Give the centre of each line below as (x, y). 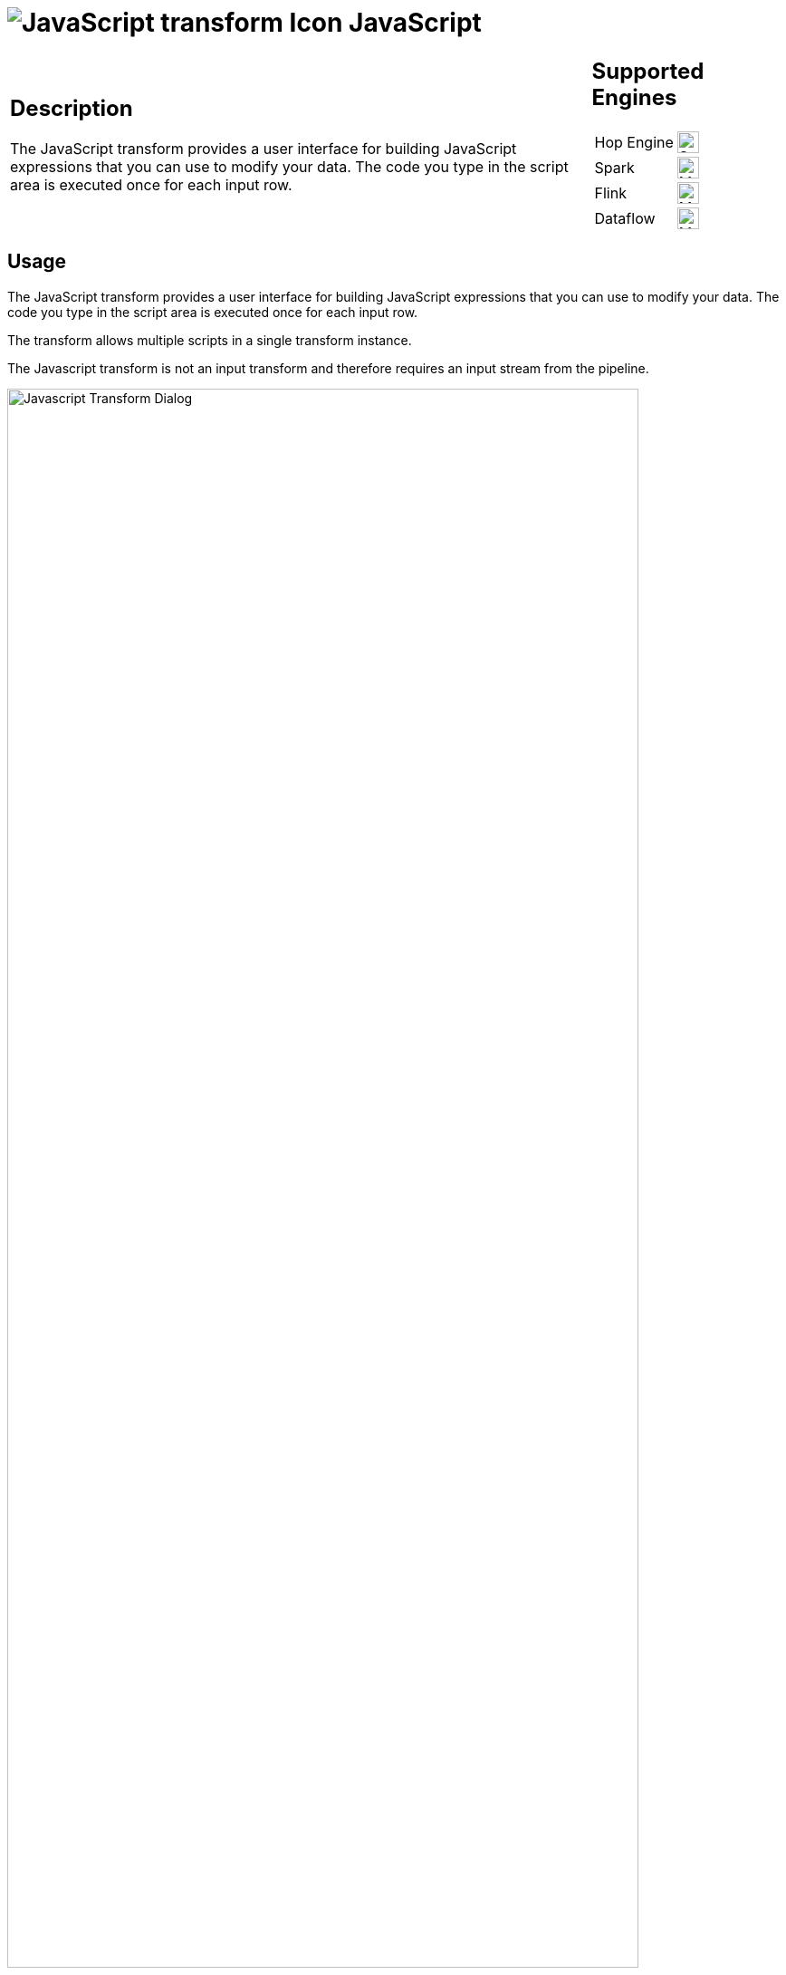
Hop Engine (634, 142)
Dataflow (625, 218)
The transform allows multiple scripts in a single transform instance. (210, 340)
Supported (648, 71)
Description (72, 109)
